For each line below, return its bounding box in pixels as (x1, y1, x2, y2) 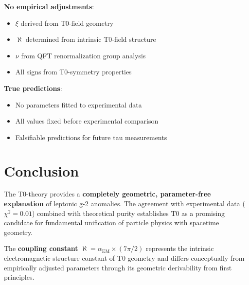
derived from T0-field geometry (20, 18, 114, 28)
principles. (4, 272, 35, 282)
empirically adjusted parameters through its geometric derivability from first (4, 262, 232, 272)
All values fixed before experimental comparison (15, 116, 159, 126)
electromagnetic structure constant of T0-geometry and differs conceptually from (4, 253, 245, 263)
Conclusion (4, 160, 79, 180)
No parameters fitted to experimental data (15, 99, 142, 109)
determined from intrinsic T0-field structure (25, 34, 156, 44)
